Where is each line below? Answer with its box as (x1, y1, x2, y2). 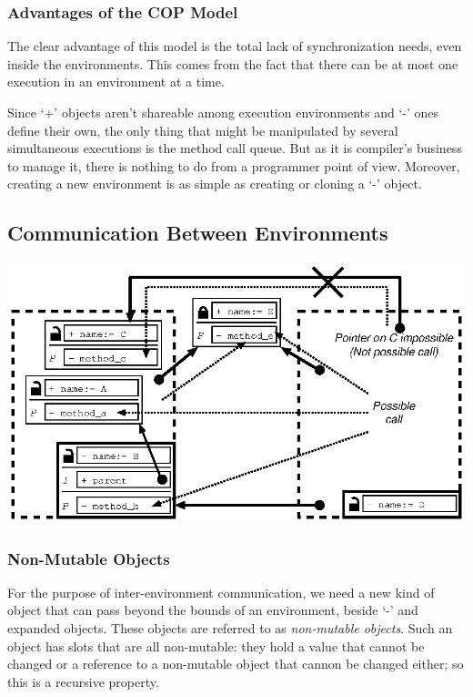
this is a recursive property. (7, 671, 159, 691)
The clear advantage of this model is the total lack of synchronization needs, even (7, 36, 462, 56)
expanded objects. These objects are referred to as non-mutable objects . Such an (7, 619, 453, 638)
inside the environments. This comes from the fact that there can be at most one (7, 54, 458, 73)
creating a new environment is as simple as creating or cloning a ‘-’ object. (7, 174, 422, 193)
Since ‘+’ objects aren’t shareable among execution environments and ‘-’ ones (7, 103, 439, 121)
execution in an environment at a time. (7, 72, 225, 91)
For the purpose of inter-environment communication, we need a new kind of (7, 582, 435, 601)
